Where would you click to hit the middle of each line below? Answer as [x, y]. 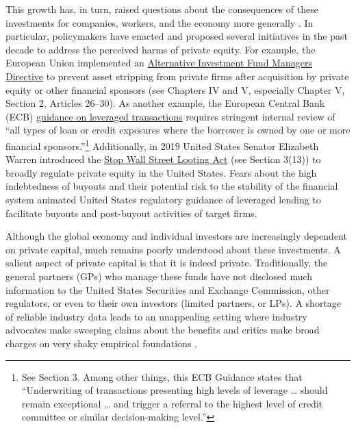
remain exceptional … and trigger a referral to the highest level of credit [172, 403]
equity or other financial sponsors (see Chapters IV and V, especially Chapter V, [175, 89]
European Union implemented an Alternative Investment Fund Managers [159, 63]
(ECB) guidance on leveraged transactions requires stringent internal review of [170, 116]
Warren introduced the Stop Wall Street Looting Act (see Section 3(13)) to [163, 159]
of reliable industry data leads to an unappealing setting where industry [156, 316]
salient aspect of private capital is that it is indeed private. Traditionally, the [167, 263]
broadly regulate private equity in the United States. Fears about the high [161, 172]
